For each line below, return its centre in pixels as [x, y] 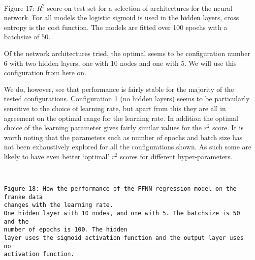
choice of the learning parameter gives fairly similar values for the [103, 128]
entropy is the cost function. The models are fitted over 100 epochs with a [116, 27]
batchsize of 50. [27, 37]
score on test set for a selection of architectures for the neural [140, 8]
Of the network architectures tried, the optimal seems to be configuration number [127, 53]
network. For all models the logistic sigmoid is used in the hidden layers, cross [122, 17]
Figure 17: [19, 8]
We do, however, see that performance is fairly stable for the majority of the [119, 89]
